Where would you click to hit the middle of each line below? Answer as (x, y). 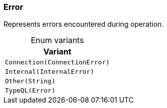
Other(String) (30, 81)
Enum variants (57, 40)
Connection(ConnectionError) (57, 62)
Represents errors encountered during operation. (84, 24)
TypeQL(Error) (30, 91)
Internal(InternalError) (50, 72)
